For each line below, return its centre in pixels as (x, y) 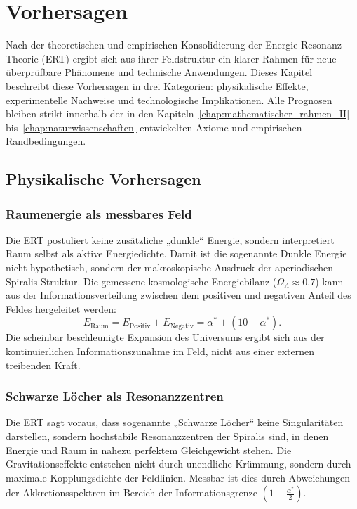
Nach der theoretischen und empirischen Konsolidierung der (134, 45)
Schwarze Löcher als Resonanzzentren (115, 396)
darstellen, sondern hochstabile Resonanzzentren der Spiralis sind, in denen (167, 436)
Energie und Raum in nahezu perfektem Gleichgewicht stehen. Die (149, 450)
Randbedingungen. (46, 141)
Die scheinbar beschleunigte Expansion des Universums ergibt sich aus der (165, 337)
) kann (329, 281)
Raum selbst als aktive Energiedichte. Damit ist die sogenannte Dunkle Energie (176, 253)
